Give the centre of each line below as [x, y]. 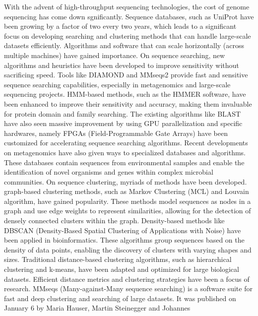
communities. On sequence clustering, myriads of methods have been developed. [126, 181]
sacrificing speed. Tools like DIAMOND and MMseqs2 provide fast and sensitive [126, 75]
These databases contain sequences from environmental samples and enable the [124, 162]
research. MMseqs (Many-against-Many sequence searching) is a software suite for [128, 288]
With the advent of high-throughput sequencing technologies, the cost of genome [127, 6]
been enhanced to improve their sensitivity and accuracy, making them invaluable [128, 103]
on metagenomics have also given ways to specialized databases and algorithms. [125, 152]
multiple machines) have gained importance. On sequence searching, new [115, 55]
